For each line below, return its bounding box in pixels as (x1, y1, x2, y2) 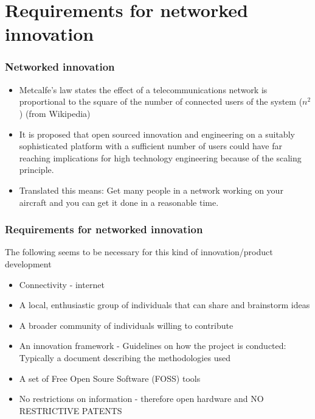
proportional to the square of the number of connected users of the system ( (19, 95, 303, 108)
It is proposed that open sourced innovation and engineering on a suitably (19, 127, 295, 140)
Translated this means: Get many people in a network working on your (19, 183, 283, 196)
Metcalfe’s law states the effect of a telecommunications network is (19, 83, 268, 96)
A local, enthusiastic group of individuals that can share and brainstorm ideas (19, 298, 310, 311)
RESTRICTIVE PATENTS (19, 404, 122, 417)
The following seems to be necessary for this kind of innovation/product (5, 245, 273, 258)
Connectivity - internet (19, 278, 105, 290)
